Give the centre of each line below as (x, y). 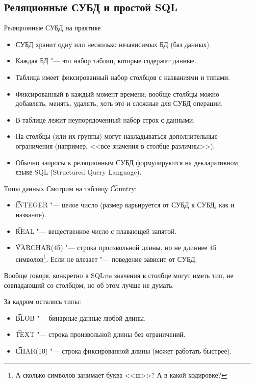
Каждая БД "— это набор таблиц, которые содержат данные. (106, 61)
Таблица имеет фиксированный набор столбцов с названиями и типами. (123, 77)
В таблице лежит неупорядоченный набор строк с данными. (105, 119)
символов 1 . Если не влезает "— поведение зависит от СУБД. (106, 258)
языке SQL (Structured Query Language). (78, 172)
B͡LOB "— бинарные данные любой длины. (81, 318)
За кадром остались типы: (43, 301)
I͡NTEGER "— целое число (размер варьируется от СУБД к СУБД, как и (125, 205)
